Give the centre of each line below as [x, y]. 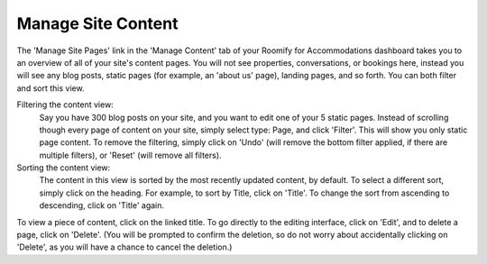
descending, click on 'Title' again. [102, 205]
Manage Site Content [97, 23]
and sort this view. [51, 88]
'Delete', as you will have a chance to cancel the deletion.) [124, 247]
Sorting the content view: [64, 168]
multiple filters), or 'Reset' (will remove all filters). [130, 155]
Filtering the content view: [65, 105]
